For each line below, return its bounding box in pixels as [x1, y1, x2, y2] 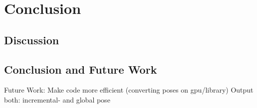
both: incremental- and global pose [4, 94, 110, 105]
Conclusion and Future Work [4, 61, 157, 77]
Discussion [4, 32, 59, 47]
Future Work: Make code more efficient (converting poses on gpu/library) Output [4, 85, 254, 95]
